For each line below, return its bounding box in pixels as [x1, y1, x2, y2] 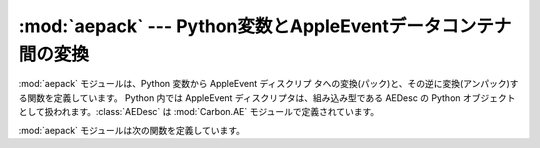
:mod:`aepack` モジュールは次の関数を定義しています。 [18, 124, 245, 136]
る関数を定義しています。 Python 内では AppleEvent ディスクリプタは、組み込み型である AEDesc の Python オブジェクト [18, 91, 516, 104]
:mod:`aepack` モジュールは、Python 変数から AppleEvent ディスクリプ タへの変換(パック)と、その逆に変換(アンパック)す [18, 78, 519, 90]
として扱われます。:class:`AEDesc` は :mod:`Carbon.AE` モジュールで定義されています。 [18, 106, 380, 118]
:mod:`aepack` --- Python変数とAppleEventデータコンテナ [18, 15, 512, 37]
